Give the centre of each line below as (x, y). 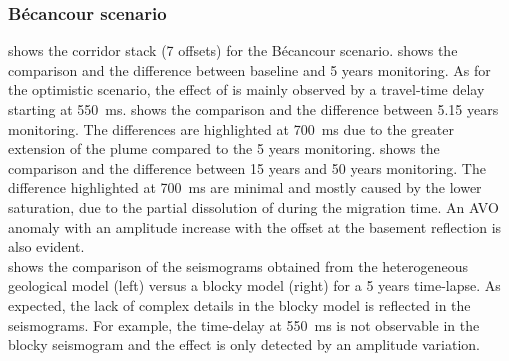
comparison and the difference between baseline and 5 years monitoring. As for (249, 69)
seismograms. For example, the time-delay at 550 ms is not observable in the (244, 324)
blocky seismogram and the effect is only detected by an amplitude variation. (244, 344)
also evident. (46, 246)
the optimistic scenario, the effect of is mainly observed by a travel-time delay (246, 89)
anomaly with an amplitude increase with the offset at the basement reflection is (255, 226)
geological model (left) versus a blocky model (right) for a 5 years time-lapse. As (254, 285)
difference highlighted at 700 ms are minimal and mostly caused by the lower (245, 187)
